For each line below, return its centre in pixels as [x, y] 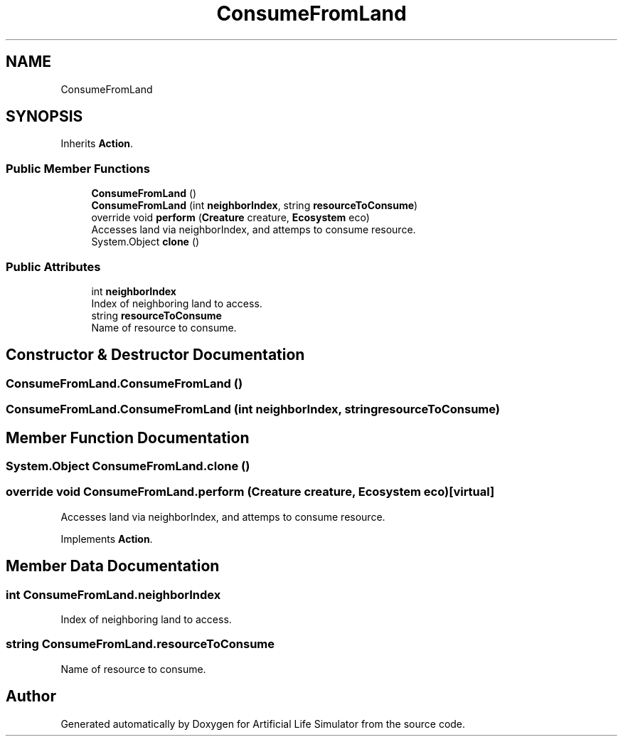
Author [31, 696]
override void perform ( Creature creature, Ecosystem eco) [230, 218]
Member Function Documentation [128, 438]
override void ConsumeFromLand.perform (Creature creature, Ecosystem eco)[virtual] [250, 492]
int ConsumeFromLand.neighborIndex [113, 594]
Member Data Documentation [113, 566]
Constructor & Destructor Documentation [155, 355]
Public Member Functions [78, 168]
